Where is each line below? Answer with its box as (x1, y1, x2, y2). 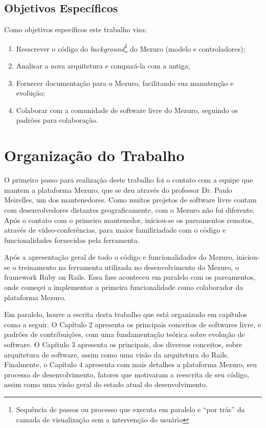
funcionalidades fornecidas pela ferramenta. (4, 234, 140, 245)
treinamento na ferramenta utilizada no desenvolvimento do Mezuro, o (18, 261, 239, 272)
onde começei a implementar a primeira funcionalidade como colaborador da (4, 282, 243, 292)
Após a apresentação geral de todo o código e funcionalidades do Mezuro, (4, 252, 234, 262)
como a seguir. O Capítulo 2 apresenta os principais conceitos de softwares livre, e (4, 319, 261, 329)
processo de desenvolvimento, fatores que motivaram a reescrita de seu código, (4, 369, 249, 379)
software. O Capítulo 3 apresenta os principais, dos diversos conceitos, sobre (4, 339, 242, 350)
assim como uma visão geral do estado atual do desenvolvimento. (4, 379, 208, 390)
